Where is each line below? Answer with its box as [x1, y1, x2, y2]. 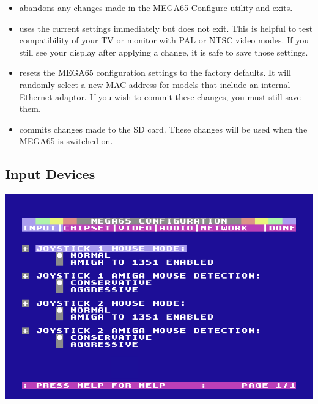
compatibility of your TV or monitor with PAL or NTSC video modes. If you [19, 34, 309, 46]
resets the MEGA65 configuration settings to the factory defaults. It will [19, 66, 291, 79]
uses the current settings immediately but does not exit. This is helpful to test [19, 21, 313, 34]
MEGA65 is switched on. [19, 134, 113, 147]
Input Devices [5, 164, 95, 183]
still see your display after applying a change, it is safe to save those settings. [19, 45, 308, 58]
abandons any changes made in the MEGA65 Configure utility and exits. [19, 1, 293, 13]
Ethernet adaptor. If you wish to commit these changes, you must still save [19, 90, 301, 103]
